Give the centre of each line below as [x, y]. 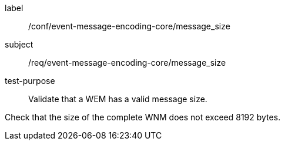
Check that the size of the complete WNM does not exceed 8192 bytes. [143, 117]
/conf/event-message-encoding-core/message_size [129, 26]
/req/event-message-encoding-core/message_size [127, 63]
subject [19, 44]
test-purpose [30, 81]
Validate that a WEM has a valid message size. [118, 99]
